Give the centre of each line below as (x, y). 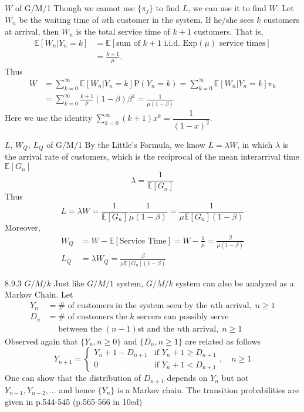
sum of (128, 43)
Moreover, (23, 227)
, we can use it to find (227, 8)
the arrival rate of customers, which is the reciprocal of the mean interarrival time (152, 156)
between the (80, 329)
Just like (69, 283)
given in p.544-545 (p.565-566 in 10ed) (74, 401)
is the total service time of (123, 31)
